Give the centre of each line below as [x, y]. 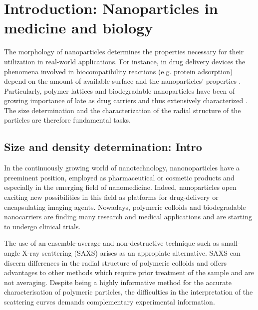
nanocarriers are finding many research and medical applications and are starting [128, 217]
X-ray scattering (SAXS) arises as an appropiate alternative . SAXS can [131, 253]
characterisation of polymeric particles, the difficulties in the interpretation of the [129, 292]
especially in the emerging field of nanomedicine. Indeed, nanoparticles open [120, 187]
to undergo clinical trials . [42, 226]
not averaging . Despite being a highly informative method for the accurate [118, 282]
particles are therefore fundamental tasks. [67, 120]
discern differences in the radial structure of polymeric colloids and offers [115, 262]
